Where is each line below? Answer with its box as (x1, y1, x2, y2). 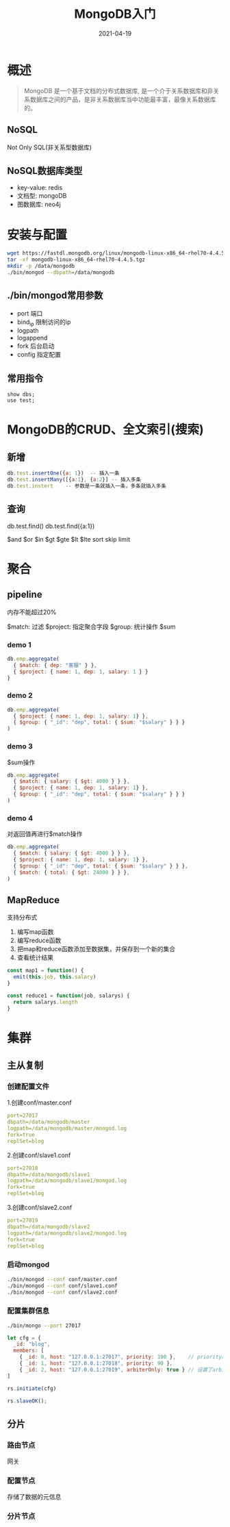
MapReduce (7, 894, 60, 906)
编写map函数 (16, 928, 54, 936)
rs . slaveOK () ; (7, 1398, 48, 1404)
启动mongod (7, 1260, 50, 1270)
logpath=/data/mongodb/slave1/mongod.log (7, 1177, 127, 1185)
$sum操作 (7, 758, 36, 766)
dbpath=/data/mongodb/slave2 (7, 1223, 90, 1230)
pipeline (7, 589, 42, 601)
